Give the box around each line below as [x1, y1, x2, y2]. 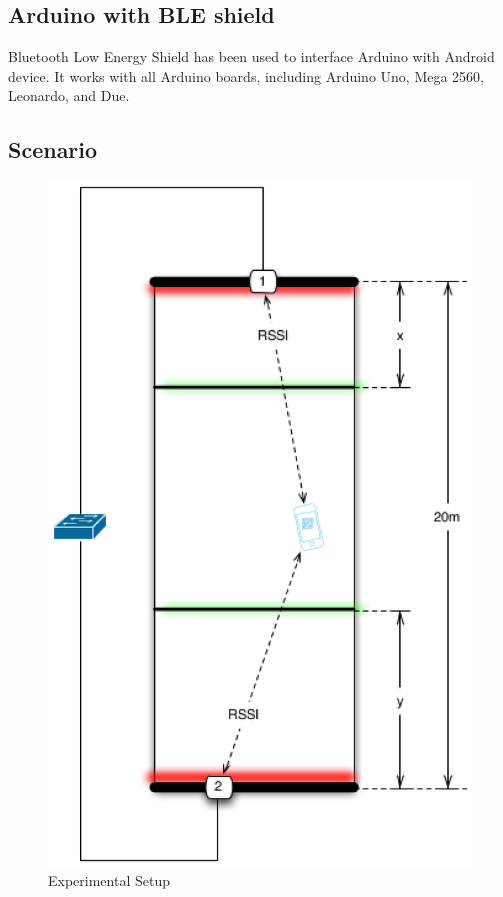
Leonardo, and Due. [8, 85, 130, 106]
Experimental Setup [48, 869, 170, 890]
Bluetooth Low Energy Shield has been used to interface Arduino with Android [8, 46, 495, 67]
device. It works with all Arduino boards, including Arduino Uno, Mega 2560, [8, 65, 484, 86]
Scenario [8, 134, 98, 165]
